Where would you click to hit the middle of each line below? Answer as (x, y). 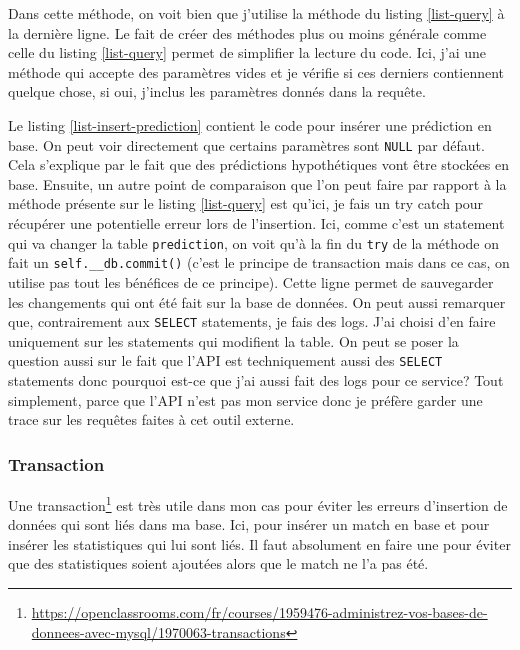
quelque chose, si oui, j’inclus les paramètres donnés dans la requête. (217, 91)
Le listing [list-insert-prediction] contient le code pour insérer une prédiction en (250, 124)
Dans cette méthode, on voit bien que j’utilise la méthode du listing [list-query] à (256, 13)
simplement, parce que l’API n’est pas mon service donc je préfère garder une (245, 399)
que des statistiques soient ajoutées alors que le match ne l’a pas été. (218, 563)
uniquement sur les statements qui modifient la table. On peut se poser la (233, 340)
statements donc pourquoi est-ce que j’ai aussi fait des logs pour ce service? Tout (256, 380)
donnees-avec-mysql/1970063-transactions (158, 631)
